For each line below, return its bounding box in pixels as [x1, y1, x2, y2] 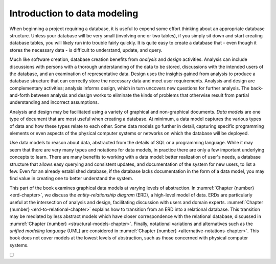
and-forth [9, 92, 30, 98]
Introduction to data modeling [9, 8, 139, 19]
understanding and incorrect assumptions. [9, 99, 99, 105]
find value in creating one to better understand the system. [9, 175, 133, 182]
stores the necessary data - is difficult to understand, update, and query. [9, 47, 163, 53]
